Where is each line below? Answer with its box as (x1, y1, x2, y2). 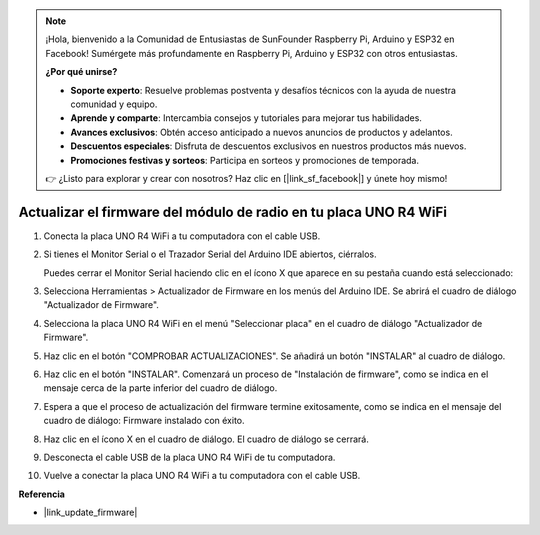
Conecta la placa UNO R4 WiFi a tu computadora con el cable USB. (43, 230, 321, 242)
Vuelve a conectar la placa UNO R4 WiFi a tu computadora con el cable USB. (43, 470, 361, 482)
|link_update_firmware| (43, 506, 138, 519)
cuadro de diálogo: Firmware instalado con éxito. (43, 415, 245, 427)
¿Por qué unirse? (45, 66, 118, 78)
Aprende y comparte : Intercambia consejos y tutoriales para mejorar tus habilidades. (70, 112, 422, 124)
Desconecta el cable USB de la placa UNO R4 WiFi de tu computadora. (43, 451, 336, 463)
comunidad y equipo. (70, 98, 158, 110)
